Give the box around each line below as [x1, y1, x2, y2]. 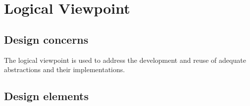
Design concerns [4, 31, 89, 47]
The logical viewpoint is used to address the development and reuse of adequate [4, 54, 246, 65]
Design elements [4, 88, 89, 104]
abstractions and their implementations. [4, 64, 125, 75]
